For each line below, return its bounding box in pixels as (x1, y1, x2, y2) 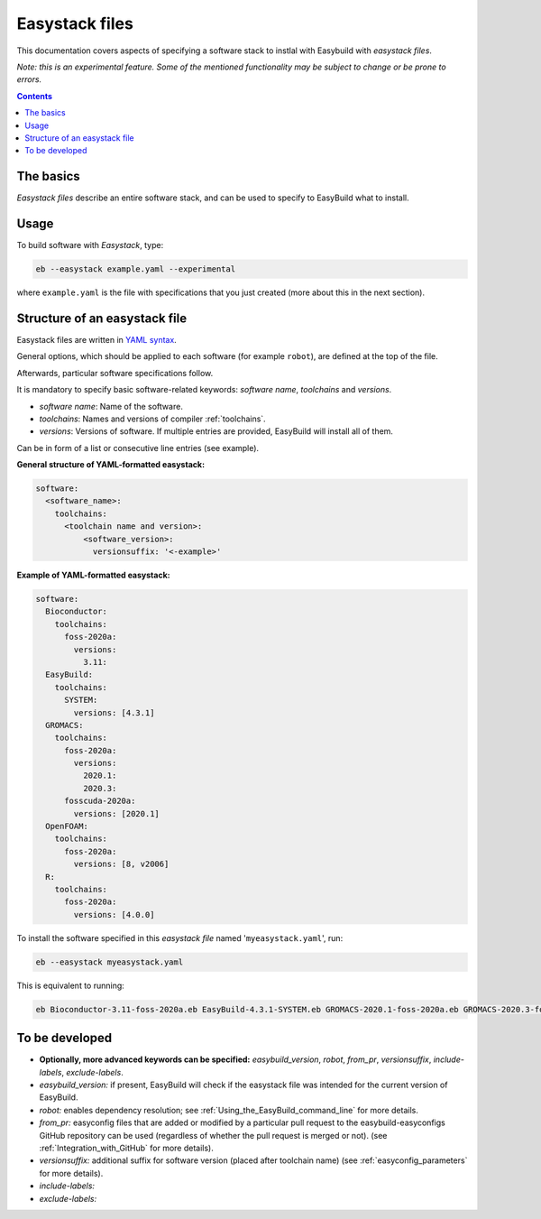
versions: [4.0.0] (73, 910, 155, 919)
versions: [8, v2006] (73, 859, 170, 870)
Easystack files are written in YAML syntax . (16, 334, 178, 345)
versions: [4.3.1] (73, 707, 155, 717)
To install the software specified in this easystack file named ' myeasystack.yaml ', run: (16, 932, 344, 943)
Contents (16, 90, 53, 101)
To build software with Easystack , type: (16, 240, 164, 251)
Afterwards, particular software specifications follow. (16, 367, 214, 378)
